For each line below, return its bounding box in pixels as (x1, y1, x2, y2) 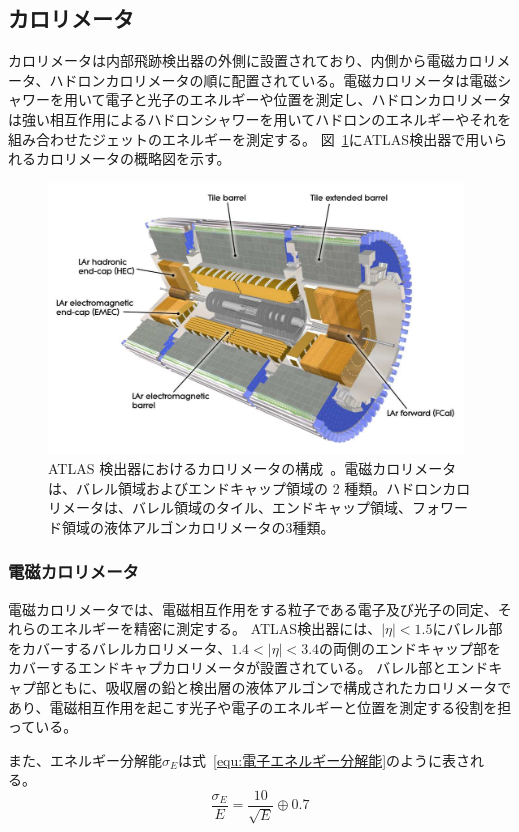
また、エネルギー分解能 (8, 749, 162, 770)
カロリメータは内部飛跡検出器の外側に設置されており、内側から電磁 (8, 50, 455, 71)
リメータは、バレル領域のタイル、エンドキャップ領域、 (48, 497, 412, 518)
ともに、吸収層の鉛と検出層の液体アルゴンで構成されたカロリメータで (49, 676, 512, 697)
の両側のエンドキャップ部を (319, 637, 502, 658)
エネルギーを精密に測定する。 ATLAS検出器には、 (49, 618, 382, 639)
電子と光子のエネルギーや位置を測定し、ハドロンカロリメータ (105, 89, 512, 110)
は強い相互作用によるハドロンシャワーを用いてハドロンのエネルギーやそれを (8, 108, 512, 129)
